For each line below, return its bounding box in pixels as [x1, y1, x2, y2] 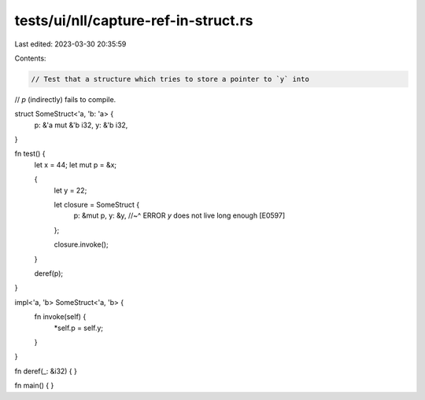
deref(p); [34, 268, 63, 278]
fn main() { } [14, 381, 54, 391]
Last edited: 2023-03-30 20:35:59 [14, 39, 127, 49]
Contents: [14, 53, 46, 63]
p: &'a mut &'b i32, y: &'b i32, [34, 120, 128, 130]
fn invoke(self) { [34, 312, 87, 321]
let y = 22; [54, 185, 87, 195]
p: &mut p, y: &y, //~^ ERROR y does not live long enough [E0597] [73, 211, 286, 220]
